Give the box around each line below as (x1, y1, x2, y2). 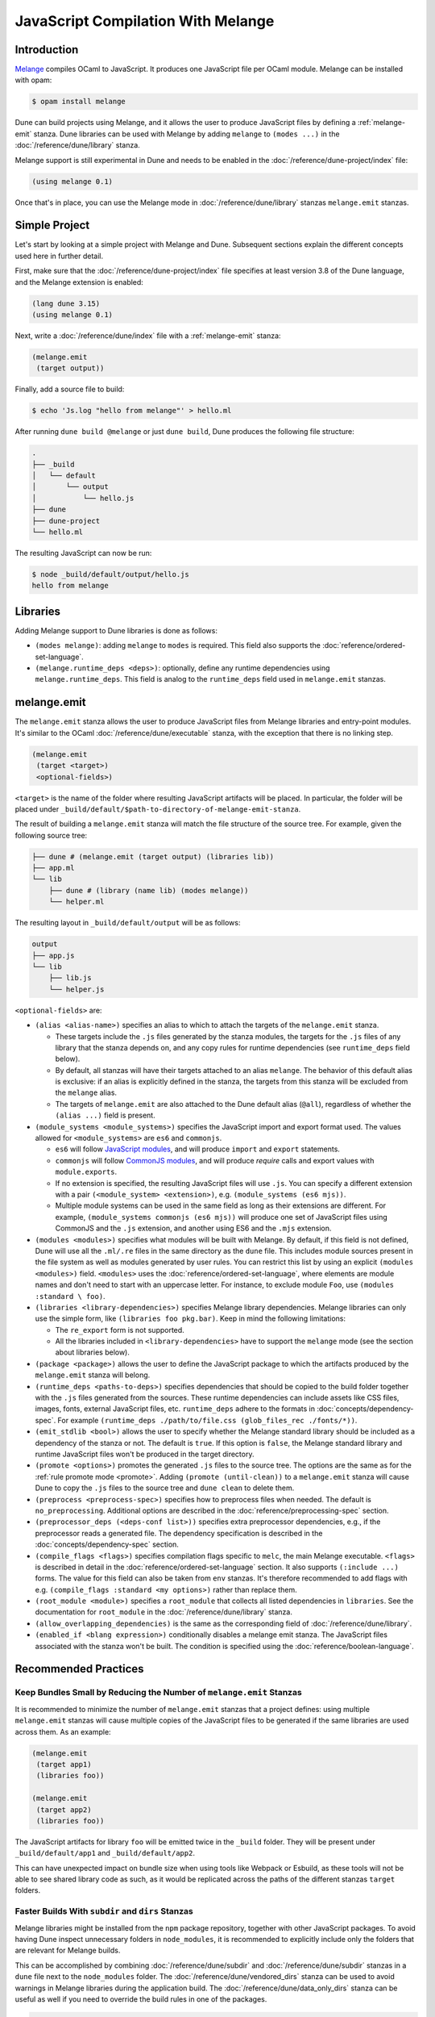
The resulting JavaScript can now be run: (14, 549, 152, 558)
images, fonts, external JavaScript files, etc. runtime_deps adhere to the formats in (35, 1404, 316, 1414)
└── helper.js (48, 984, 105, 994)
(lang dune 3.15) (31, 299, 101, 308)
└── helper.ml (48, 897, 105, 907)
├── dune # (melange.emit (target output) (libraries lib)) (31, 852, 275, 861)
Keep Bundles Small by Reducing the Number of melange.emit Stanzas (14, 1687, 302, 1698)
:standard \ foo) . (35, 1291, 106, 1301)
